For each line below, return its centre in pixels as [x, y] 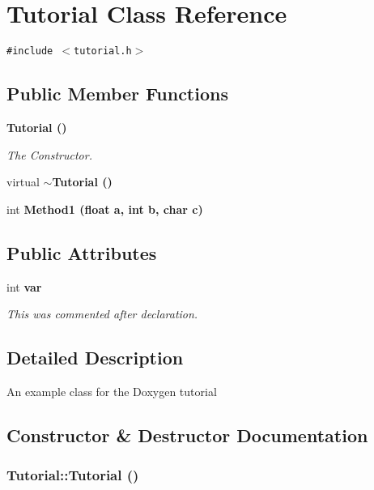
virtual [23, 182]
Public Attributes [82, 252]
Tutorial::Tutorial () [73, 475]
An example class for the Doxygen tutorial [112, 391]
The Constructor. [49, 154]
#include [30, 51]
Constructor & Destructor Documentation [187, 435]
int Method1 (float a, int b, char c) [105, 209]
